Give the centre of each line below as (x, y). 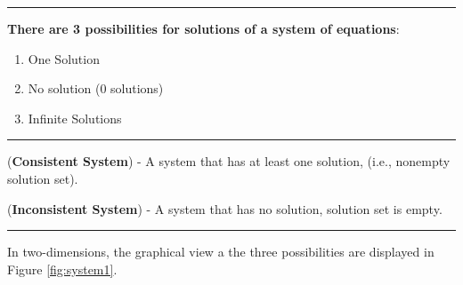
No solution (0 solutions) (96, 88)
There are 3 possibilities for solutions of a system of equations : (203, 28)
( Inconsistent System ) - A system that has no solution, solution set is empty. (225, 208)
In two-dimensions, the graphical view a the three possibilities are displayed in (221, 252)
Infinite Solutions (75, 118)
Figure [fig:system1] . (62, 269)
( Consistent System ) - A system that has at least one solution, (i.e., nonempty (229, 161)
